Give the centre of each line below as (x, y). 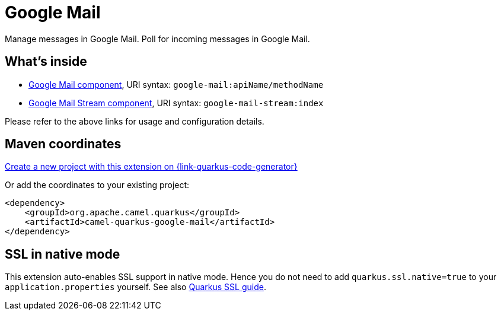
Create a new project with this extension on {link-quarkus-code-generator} (151, 167)
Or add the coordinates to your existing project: (97, 185)
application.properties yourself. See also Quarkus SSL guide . (135, 287)
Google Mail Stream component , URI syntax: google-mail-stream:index (176, 103)
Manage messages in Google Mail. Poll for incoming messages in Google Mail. (157, 39)
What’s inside (46, 62)
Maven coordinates (63, 144)
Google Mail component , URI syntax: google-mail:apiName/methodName (176, 84)
